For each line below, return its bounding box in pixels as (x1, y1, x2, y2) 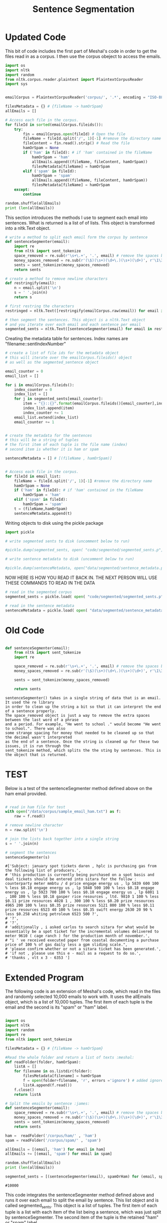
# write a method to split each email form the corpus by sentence (5, 234, 148, 240)
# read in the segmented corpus (5, 590, 72, 595)
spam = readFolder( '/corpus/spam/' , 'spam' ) (5, 1138, 101, 1143)
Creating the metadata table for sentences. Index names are (5, 336, 128, 342)
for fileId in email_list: (5, 474, 61, 479)
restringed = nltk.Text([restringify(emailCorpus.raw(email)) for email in (5, 308, 166, 313)
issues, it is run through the (5, 743, 70, 749)
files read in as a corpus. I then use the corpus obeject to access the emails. (5, 53, 162, 59)
